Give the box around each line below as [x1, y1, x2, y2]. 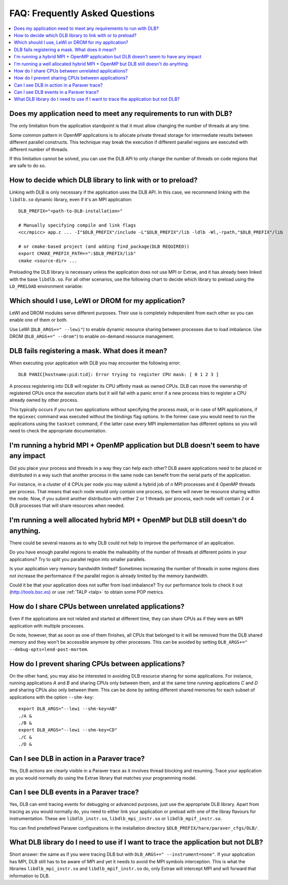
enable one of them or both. [9, 317, 68, 323]
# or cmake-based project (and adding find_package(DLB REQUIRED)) [18, 243, 190, 249]
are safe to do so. [9, 163, 46, 169]
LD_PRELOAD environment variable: [9, 283, 83, 289]
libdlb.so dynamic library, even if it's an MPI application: [9, 196, 132, 202]
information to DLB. [9, 872, 50, 879]
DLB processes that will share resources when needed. [9, 502, 125, 509]
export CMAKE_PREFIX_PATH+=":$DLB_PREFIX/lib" [18, 251, 136, 256]
